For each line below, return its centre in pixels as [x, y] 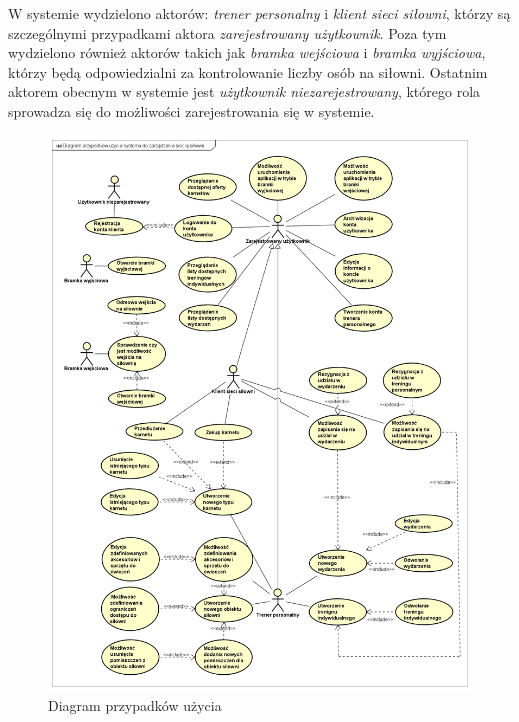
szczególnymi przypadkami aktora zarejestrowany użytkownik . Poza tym [227, 32]
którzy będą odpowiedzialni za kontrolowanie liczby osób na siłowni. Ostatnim [248, 71]
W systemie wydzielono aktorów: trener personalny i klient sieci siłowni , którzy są [259, 13]
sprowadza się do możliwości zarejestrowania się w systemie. [191, 110]
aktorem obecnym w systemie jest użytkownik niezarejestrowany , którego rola [244, 91]
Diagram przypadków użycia [135, 705]
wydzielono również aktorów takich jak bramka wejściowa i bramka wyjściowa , [247, 52]
